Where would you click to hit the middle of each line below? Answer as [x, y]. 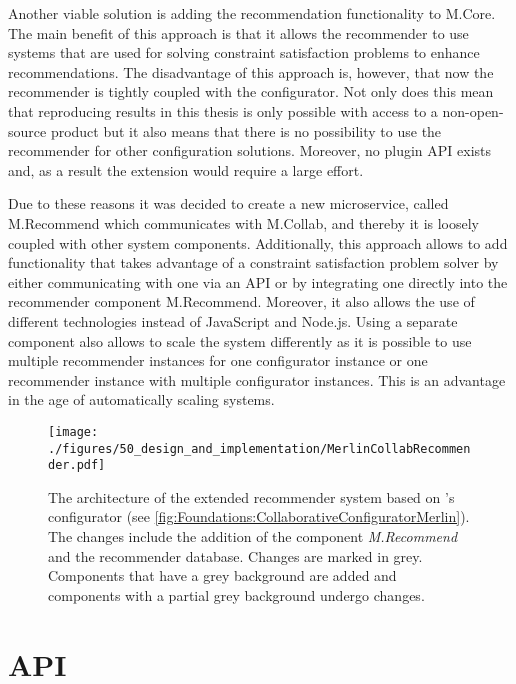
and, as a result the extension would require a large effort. [186, 169]
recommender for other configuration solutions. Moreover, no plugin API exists [250, 150]
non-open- [473, 110]
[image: [73, 431]
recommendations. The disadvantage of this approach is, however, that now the [251, 71]
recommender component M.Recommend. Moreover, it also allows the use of [241, 301]
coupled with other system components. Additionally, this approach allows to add [258, 242]
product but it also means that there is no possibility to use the [246, 130]
